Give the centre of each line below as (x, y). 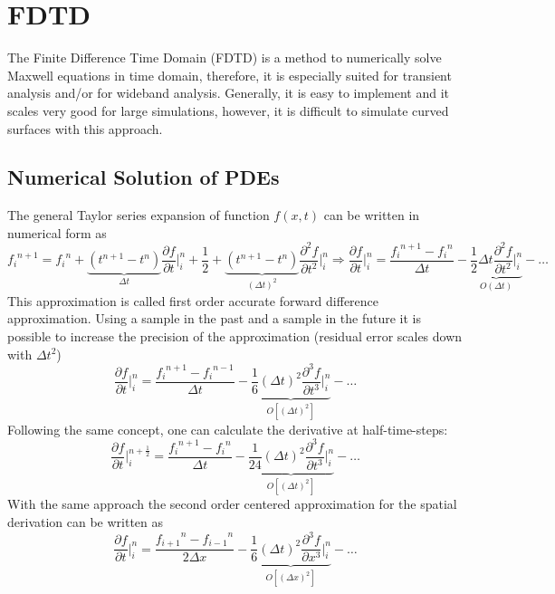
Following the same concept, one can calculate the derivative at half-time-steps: (228, 429)
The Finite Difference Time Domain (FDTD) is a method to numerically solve (225, 57)
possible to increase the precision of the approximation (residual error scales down (235, 336)
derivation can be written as (86, 522)
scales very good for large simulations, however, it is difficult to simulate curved (228, 110)
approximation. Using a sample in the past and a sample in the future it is (215, 318)
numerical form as (57, 232)
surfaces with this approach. (85, 128)
